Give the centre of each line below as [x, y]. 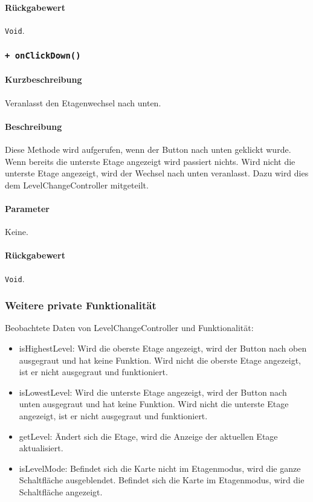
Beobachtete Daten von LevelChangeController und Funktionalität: [129, 328]
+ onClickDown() [43, 56]
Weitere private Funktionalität [81, 305]
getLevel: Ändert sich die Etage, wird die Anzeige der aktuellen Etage [148, 436]
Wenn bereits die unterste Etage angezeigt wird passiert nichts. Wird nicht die [150, 161]
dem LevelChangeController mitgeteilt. [77, 185]
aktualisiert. [41, 448]
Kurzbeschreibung [44, 79]
